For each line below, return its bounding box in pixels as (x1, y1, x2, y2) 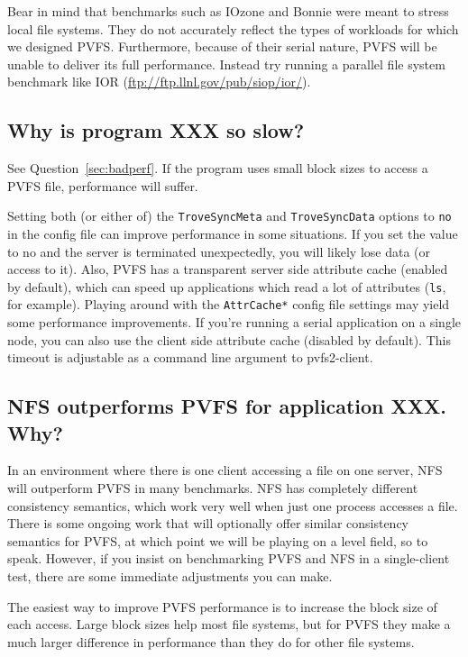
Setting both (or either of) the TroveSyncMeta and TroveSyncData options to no (7, 206, 452, 225)
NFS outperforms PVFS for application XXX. (7, 392, 447, 420)
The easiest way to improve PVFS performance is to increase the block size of (7, 597, 437, 616)
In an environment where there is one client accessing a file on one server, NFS (7, 461, 443, 479)
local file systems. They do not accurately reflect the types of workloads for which (7, 19, 459, 38)
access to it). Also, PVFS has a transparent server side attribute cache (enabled (7, 260, 448, 278)
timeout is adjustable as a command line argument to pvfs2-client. (7, 348, 373, 367)
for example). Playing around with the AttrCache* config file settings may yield (7, 295, 450, 314)
